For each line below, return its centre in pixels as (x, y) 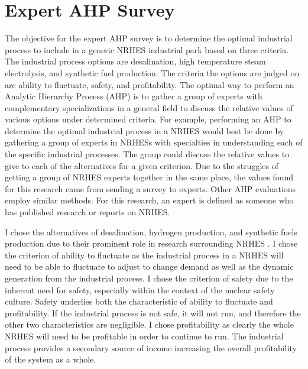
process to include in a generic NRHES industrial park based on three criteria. (147, 49)
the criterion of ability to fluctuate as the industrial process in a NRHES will (144, 255)
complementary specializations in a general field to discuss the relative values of (149, 107)
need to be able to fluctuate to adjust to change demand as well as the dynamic (149, 266)
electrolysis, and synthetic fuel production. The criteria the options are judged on (152, 72)
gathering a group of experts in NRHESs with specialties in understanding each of (154, 142)
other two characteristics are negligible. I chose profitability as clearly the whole (149, 324)
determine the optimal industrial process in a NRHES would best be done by (145, 130)
